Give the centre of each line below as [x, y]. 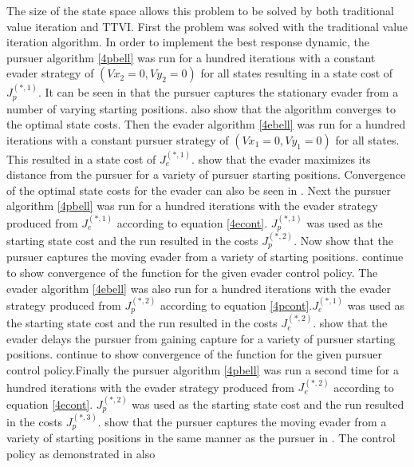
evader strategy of [50, 73]
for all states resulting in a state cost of [297, 73]
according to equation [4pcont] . [236, 305]
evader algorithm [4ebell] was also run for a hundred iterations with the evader [199, 288]
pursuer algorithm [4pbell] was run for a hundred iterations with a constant [191, 57]
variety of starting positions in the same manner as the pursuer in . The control [201, 438]
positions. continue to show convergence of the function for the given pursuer [195, 354]
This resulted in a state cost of [81, 158]
